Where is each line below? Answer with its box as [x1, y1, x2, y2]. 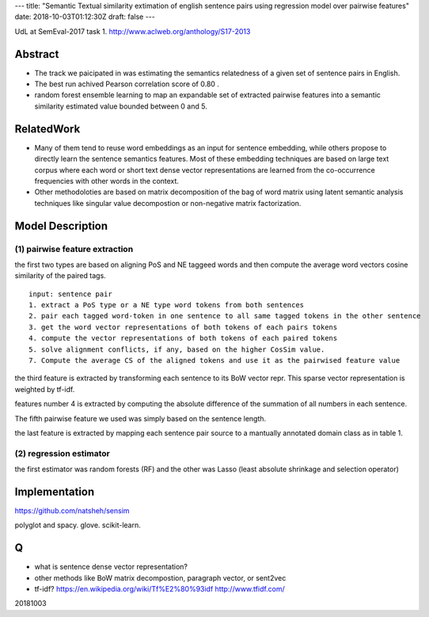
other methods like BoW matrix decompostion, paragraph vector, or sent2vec [34, 573, 287, 582]
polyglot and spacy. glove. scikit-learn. [14, 520, 142, 530]
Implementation [14, 485, 95, 498]
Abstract [14, 48, 59, 61]
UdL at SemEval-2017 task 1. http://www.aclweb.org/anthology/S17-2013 [14, 26, 251, 36]
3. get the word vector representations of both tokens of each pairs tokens [28, 322, 338, 332]
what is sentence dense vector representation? [34, 562, 188, 572]
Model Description [14, 219, 108, 233]
